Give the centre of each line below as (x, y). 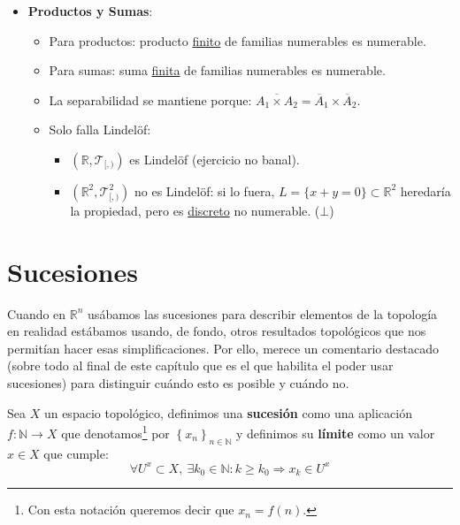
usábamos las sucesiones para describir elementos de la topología (263, 313)
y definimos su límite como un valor (335, 433)
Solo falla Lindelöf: (100, 129)
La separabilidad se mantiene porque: (150, 99)
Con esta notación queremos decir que (131, 510)
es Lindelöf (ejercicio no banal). (215, 159)
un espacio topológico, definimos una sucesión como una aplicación (228, 412)
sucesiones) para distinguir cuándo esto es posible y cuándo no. (178, 383)
